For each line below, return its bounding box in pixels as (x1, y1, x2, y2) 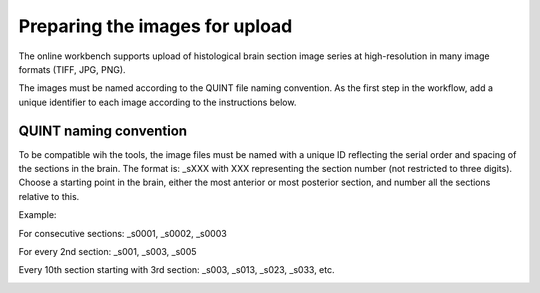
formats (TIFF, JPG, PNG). (18, 63, 126, 75)
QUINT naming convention (18, 122, 188, 139)
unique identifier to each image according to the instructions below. (18, 96, 297, 108)
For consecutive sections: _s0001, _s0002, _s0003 (18, 227, 227, 239)
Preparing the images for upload (18, 15, 293, 37)
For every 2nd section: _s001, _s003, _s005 (18, 245, 197, 257)
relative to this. (18, 190, 80, 202)
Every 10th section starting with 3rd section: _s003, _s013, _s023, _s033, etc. (18, 264, 335, 276)
